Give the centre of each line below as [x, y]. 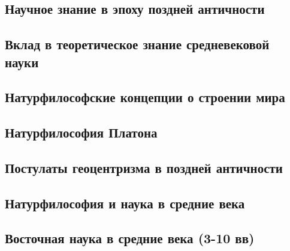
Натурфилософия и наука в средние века [125, 203]
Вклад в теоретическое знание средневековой [137, 44]
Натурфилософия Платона [81, 132]
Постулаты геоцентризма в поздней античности [144, 167]
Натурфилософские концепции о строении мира [145, 97]
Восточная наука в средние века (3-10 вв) [130, 238]
